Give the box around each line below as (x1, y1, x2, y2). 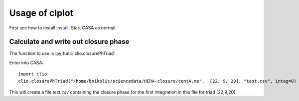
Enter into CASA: (9, 59, 44, 65)
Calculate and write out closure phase (9, 38, 130, 46)
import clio (18, 71, 47, 77)
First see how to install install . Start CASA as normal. (9, 25, 117, 31)
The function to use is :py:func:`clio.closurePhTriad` (9, 50, 116, 56)
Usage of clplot (9, 7, 74, 18)
